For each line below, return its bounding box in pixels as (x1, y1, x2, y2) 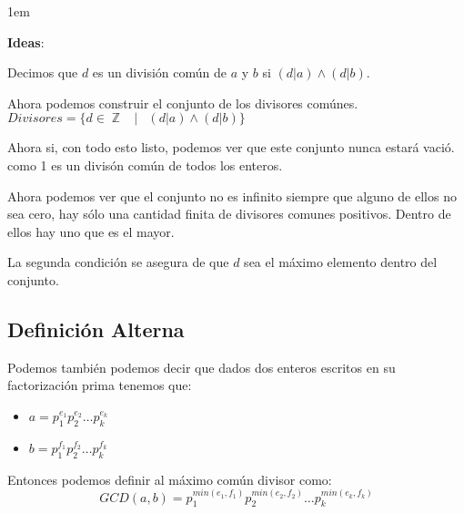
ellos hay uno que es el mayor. (7, 221, 175, 241)
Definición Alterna (7, 314, 185, 343)
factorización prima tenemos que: (7, 375, 192, 395)
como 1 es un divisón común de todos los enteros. (7, 155, 283, 174)
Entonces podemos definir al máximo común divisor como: (7, 469, 332, 488)
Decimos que (7, 63, 78, 82)
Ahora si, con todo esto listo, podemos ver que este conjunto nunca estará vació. (7, 138, 455, 157)
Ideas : (7, 32, 45, 51)
